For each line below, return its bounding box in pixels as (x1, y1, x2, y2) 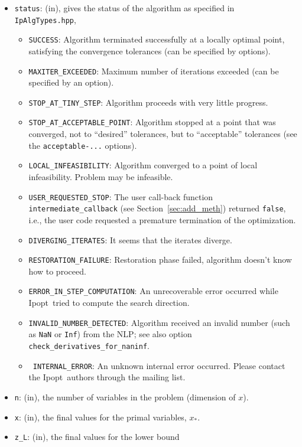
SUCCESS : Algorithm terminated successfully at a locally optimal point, (28, 33, 285, 45)
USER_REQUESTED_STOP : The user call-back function (28, 190, 213, 203)
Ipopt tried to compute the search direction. (28, 296, 190, 309)
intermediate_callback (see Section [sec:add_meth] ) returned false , (28, 202, 286, 214)
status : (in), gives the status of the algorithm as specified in (14, 2, 235, 14)
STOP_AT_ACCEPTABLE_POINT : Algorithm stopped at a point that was (28, 116, 276, 128)
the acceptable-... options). (28, 139, 137, 151)
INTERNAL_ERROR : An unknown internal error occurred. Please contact (33, 359, 285, 371)
